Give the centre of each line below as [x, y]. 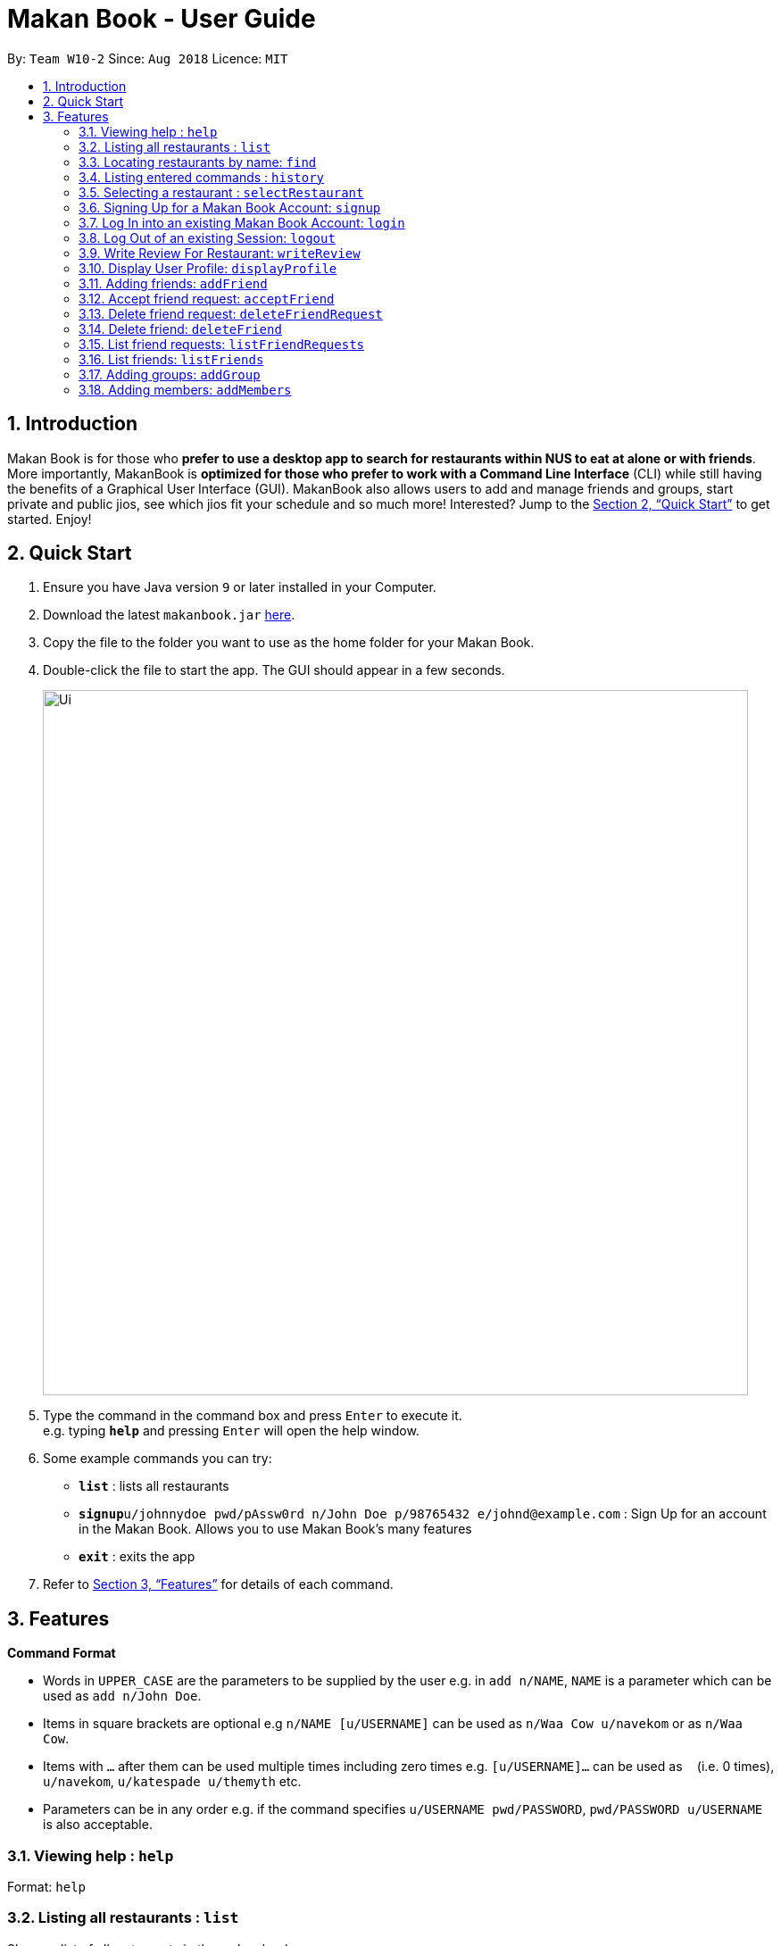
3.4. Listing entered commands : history [202, 177]
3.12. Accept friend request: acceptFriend [207, 298]
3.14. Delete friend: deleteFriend [180, 328]
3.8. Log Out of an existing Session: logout [207, 237]
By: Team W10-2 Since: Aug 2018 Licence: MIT [148, 58]
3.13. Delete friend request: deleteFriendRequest [231, 313]
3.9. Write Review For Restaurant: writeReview [220, 253]
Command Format [62, 1653]
